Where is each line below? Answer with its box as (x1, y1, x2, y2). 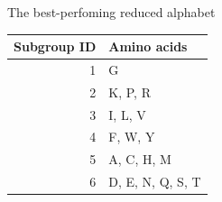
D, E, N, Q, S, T (108, 172, 201, 191)
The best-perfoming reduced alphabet (7, 3, 216, 21)
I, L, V (108, 105, 146, 124)
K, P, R (108, 82, 151, 101)
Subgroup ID (14, 37, 97, 56)
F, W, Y (108, 127, 155, 146)
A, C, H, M (108, 150, 171, 169)
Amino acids (108, 37, 188, 56)
